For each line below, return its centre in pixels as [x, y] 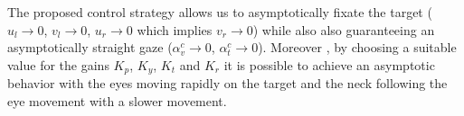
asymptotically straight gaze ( [90, 47]
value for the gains [58, 64]
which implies [175, 29]
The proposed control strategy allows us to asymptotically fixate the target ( [220, 12]
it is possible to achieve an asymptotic [329, 64]
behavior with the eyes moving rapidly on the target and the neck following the [227, 83]
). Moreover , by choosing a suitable [357, 47]
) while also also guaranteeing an [344, 29]
